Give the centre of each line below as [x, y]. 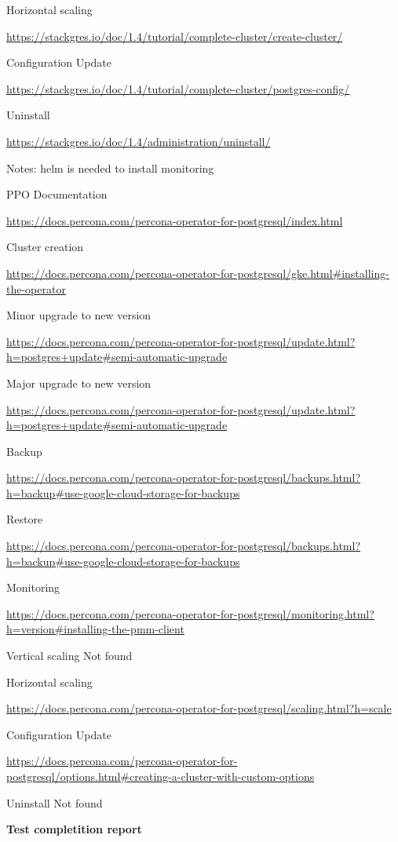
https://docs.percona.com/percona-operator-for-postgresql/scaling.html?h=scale [199, 708]
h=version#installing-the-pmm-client [95, 629]
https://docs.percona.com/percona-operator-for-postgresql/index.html [175, 220]
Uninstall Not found [55, 802]
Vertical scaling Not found [69, 656]
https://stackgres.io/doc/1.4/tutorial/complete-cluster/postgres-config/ [178, 88]
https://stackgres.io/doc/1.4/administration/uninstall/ [139, 141]
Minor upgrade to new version [79, 315]
